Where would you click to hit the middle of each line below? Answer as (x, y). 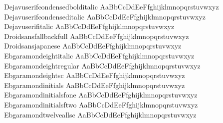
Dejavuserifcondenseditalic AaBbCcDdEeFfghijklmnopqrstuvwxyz (105, 16)
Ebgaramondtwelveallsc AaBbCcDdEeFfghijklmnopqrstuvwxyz (100, 114)
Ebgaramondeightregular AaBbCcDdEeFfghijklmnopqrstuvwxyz (102, 65)
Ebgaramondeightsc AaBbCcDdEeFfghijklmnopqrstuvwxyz (95, 75)
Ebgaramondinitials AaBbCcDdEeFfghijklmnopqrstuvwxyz (95, 85)
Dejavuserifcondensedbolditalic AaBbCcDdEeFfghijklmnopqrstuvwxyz (111, 6)
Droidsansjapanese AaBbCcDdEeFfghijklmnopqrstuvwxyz (93, 46)
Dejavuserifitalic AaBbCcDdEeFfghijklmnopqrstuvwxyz (89, 26)
